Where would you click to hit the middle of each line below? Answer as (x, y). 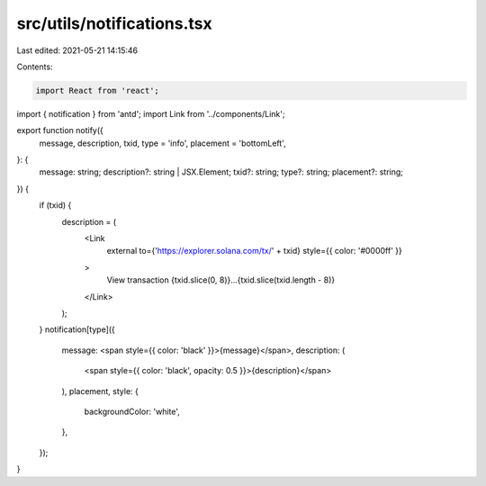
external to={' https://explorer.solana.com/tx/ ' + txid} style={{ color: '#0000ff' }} (254, 251)
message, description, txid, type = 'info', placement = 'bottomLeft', (163, 143)
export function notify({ (60, 130)
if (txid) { (55, 205)
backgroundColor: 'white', (132, 411)
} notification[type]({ (77, 329)
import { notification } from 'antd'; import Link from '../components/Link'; (151, 113)
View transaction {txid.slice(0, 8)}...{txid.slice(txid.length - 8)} (221, 280)
